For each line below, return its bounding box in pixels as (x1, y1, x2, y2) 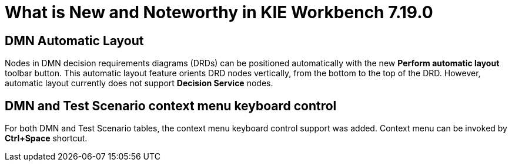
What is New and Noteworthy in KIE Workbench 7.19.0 (5, 2, 433, 22)
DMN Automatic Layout (5, 33, 144, 48)
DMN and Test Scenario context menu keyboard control (5, 98, 337, 113)
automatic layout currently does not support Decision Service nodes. (5, 78, 273, 89)
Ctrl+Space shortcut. (5, 133, 88, 144)
